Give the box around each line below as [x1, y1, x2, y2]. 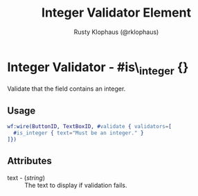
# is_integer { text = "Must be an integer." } [13, 130, 144, 136]
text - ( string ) [7, 173, 45, 181]
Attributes [7, 155, 52, 167]
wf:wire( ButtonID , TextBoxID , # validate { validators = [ [7, 123, 172, 130]
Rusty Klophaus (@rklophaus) [73, 28, 159, 36]
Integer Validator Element [41, 5, 192, 21]
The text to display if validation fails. [24, 181, 127, 189]
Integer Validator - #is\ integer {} [7, 59, 189, 78]
